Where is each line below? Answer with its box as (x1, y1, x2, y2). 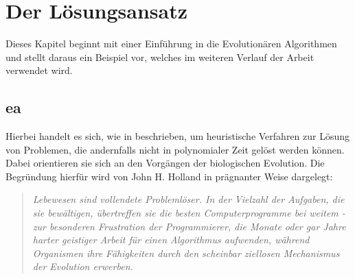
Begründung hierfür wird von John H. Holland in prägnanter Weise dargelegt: (5, 169, 333, 183)
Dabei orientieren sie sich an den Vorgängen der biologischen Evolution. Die (5, 156, 325, 170)
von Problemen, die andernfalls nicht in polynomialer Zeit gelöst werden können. (5, 142, 345, 156)
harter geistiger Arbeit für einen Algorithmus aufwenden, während (32, 232, 310, 247)
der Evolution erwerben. (32, 259, 133, 274)
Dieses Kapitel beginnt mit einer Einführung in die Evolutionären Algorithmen (5, 36, 337, 51)
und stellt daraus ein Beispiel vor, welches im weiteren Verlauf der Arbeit (5, 49, 314, 64)
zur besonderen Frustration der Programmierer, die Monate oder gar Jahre (32, 219, 346, 233)
